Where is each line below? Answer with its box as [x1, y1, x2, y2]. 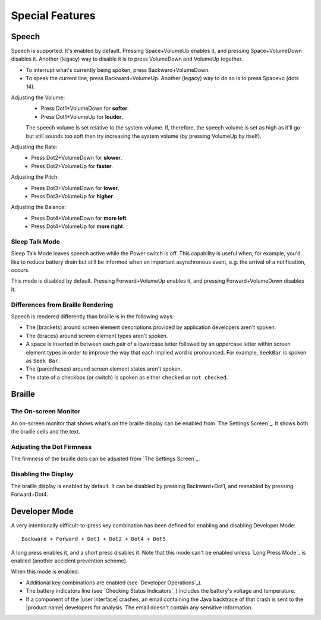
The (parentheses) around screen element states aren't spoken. [26, 365, 182, 372]
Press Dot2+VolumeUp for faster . [31, 162, 114, 169]
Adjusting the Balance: [11, 204, 67, 211]
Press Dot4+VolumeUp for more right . [31, 223, 125, 230]
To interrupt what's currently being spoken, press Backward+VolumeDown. [26, 66, 210, 74]
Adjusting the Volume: [11, 94, 65, 101]
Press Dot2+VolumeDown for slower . [31, 154, 122, 162]
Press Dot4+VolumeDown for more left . [31, 214, 128, 222]
